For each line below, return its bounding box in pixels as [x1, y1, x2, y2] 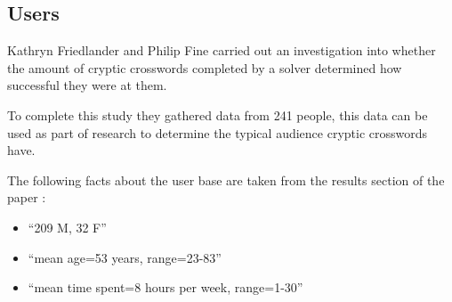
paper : [7, 188, 46, 207]
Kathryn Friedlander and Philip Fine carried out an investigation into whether [7, 41, 436, 60]
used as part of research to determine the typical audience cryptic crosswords [7, 123, 428, 142]
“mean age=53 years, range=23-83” [28, 248, 222, 266]
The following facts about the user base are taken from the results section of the [7, 170, 445, 189]
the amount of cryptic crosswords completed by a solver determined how [7, 58, 402, 77]
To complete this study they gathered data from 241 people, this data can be [7, 105, 428, 124]
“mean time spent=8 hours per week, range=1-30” [28, 278, 303, 297]
